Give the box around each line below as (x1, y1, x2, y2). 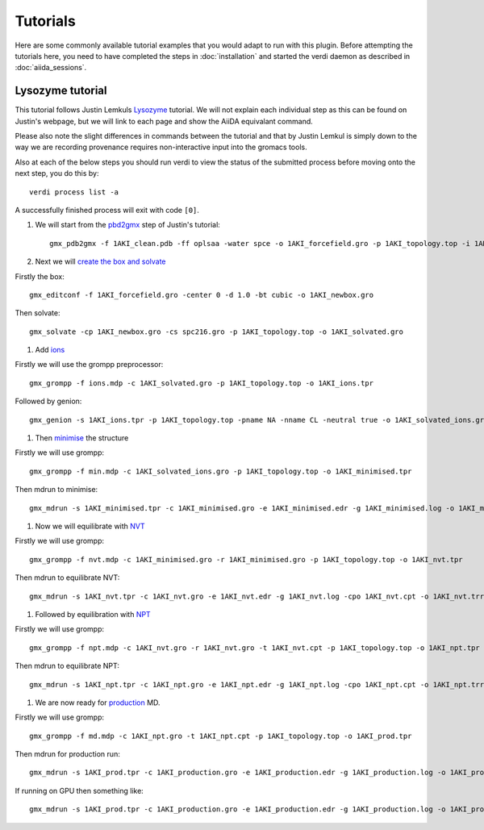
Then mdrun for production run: (15, 749, 120, 759)
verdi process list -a (29, 187, 119, 197)
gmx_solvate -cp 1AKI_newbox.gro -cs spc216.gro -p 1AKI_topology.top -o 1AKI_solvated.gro (29, 327, 403, 336)
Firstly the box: (15, 271, 65, 282)
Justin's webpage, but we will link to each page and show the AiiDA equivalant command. (15, 116, 314, 126)
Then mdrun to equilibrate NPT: (15, 661, 120, 671)
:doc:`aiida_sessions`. (15, 63, 87, 73)
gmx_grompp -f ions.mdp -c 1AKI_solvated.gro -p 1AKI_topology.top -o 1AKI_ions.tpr (29, 378, 374, 387)
